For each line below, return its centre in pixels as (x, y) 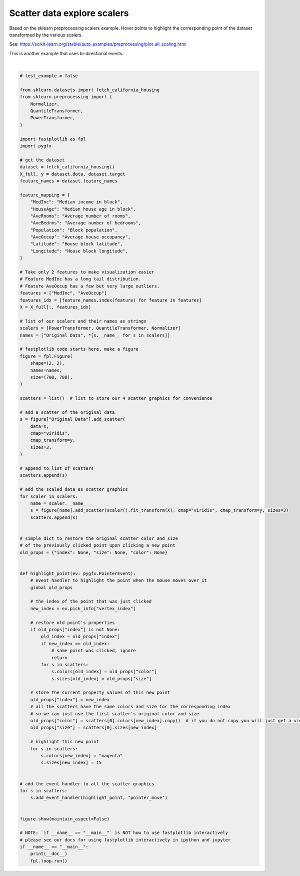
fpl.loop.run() (49, 861)
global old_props (51, 588)
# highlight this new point (65, 742)
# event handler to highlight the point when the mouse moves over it (119, 580)
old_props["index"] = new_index (70, 699)
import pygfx (36, 146)
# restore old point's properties (72, 623)
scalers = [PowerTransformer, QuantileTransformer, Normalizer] (100, 328)
